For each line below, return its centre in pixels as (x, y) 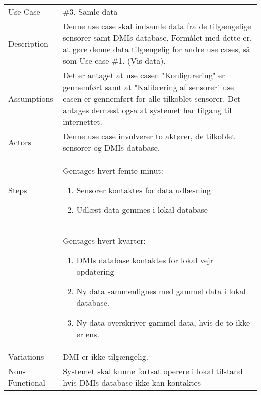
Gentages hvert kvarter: (104, 240)
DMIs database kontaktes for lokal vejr (145, 260)
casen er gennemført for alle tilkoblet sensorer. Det (152, 98)
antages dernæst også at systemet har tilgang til (147, 110)
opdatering (95, 271)
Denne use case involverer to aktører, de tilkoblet (149, 136)
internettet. (83, 122)
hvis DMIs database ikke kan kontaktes (132, 383)
